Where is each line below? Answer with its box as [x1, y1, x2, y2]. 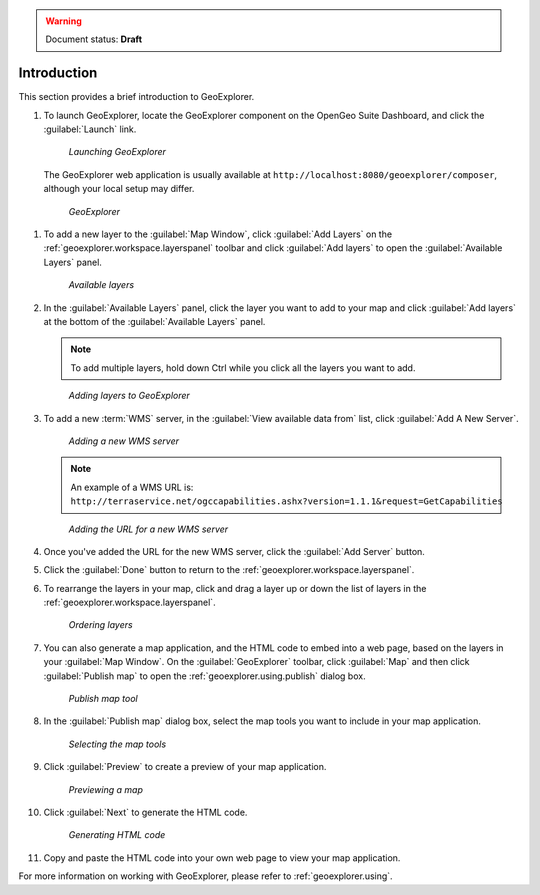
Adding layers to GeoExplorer [68, 390, 190, 402]
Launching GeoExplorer [68, 146, 167, 158]
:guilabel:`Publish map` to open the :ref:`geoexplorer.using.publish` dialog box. [43, 670, 366, 682]
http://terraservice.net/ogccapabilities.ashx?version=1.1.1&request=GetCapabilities [70, 496, 504, 507]
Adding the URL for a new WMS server [68, 523, 229, 535]
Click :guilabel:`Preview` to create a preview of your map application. [43, 761, 327, 773]
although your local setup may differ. [43, 183, 195, 195]
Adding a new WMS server [68, 435, 180, 447]
